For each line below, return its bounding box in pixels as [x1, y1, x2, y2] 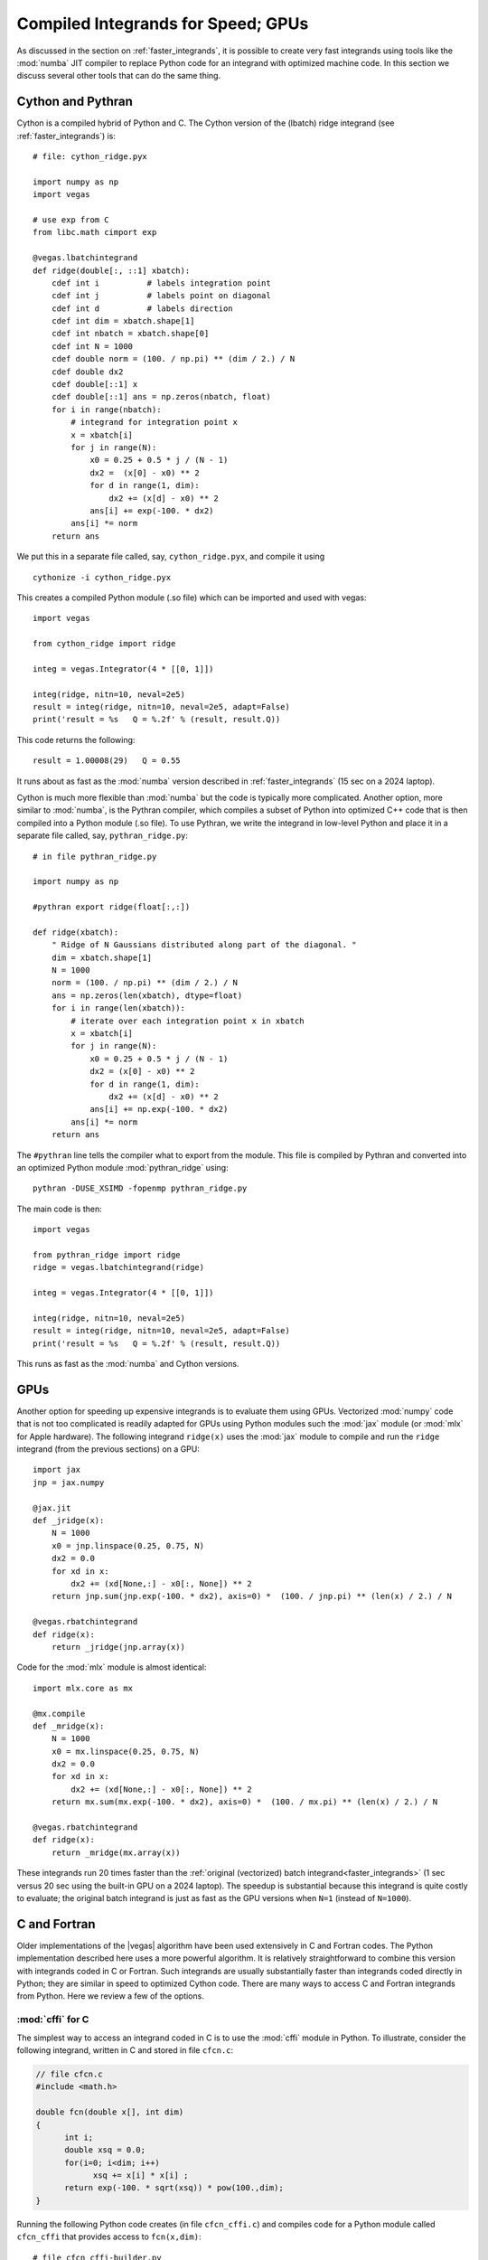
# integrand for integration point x [70, 417, 239, 428]
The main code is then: [16, 1203, 103, 1214]
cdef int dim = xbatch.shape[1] [51, 316, 195, 326]
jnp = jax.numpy [33, 1477, 105, 1487]
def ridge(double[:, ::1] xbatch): [33, 265, 191, 276]
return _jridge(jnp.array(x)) [51, 1642, 185, 1652]
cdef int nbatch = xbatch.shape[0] [51, 328, 210, 339]
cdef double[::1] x [51, 380, 138, 390]
